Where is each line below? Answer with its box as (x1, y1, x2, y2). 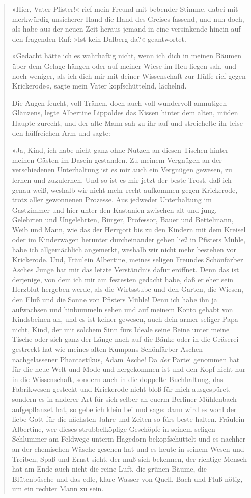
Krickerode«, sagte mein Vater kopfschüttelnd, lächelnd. (12, 80, 187, 91)
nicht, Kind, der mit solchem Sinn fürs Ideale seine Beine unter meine (12, 324, 230, 334)
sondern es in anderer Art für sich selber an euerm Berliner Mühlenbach (12, 393, 237, 404)
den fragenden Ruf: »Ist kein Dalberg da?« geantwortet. (12, 33, 186, 44)
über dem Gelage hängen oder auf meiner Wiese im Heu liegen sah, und (12, 60, 236, 71)
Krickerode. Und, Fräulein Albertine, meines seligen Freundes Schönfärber (12, 254, 243, 265)
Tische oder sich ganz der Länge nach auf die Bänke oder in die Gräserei (12, 334, 239, 344)
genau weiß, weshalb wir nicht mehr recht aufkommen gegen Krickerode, (12, 184, 238, 195)
